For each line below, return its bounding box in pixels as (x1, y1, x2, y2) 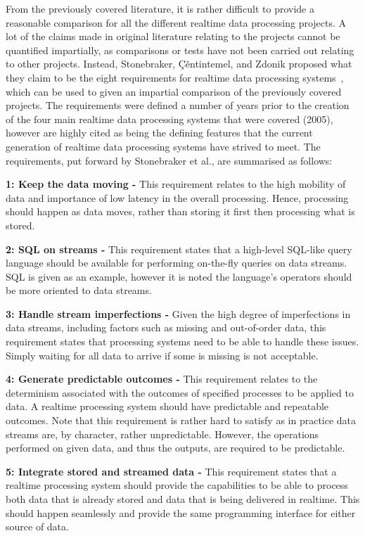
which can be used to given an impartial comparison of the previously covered (6, 84, 342, 98)
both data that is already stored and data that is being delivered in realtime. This (6, 492, 360, 506)
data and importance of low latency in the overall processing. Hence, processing (6, 190, 349, 205)
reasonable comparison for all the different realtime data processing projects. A (6, 15, 347, 30)
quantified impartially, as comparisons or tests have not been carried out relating (6, 42, 354, 57)
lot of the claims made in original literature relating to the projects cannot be (6, 29, 340, 44)
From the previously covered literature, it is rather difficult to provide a (6, 1, 314, 15)
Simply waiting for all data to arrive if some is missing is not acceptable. (6, 347, 319, 362)
